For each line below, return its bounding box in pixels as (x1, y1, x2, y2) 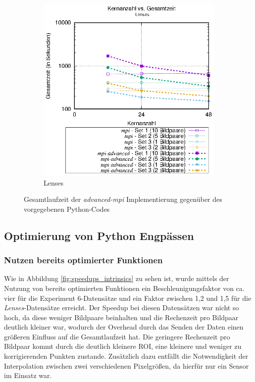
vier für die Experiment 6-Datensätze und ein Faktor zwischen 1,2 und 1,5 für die (4, 292, 252, 303)
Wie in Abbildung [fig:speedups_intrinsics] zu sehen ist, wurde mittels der (4, 273, 229, 284)
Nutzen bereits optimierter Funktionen (4, 254, 163, 266)
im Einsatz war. (4, 370, 52, 381)
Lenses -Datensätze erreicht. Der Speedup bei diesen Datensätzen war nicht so (4, 302, 239, 313)
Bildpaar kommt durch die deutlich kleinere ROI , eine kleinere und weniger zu (4, 341, 242, 351)
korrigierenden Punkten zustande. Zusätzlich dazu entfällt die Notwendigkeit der (4, 351, 249, 361)
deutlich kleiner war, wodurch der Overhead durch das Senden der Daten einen (4, 322, 244, 332)
